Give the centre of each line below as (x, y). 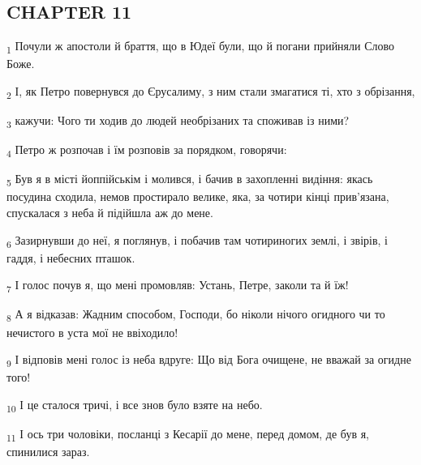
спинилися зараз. (48, 452)
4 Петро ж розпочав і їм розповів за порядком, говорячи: (147, 150)
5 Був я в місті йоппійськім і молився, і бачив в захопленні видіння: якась (190, 180)
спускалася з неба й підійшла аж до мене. (110, 213)
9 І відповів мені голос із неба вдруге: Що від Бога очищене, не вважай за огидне (209, 360)
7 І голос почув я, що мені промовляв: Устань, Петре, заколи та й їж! (178, 286)
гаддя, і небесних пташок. (71, 257)
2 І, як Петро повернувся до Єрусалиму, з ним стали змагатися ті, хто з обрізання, (211, 92)
